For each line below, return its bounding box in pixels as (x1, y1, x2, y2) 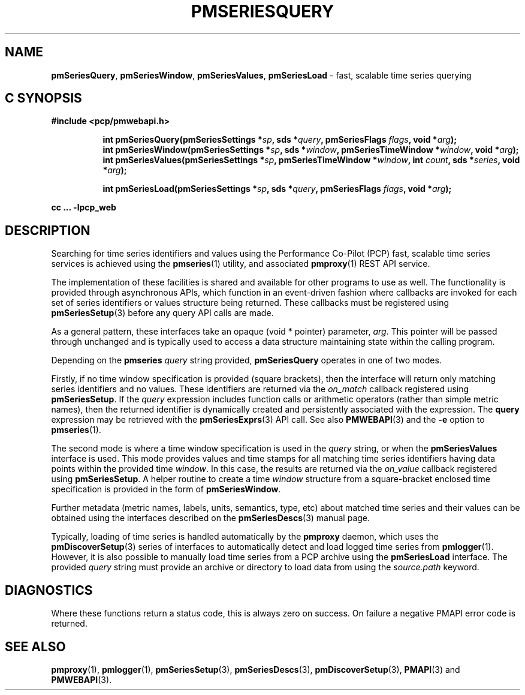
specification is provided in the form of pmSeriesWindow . (51, 484, 281, 495)
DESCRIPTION (5, 222, 90, 238)
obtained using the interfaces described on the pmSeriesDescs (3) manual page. (51, 513, 370, 523)
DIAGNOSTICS (5, 582, 93, 598)
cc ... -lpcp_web (51, 202, 116, 213)
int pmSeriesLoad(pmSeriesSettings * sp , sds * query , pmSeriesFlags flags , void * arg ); (102, 183, 452, 194)
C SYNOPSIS (5, 91, 82, 106)
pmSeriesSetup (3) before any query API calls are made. (51, 308, 274, 318)
